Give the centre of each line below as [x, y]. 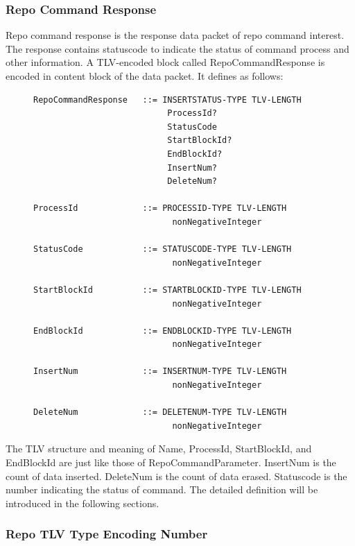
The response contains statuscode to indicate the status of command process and [177, 48]
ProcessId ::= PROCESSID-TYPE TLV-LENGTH [160, 208]
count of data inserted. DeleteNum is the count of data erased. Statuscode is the [176, 476]
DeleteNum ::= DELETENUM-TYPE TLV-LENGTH [160, 412]
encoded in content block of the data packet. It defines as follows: [145, 76]
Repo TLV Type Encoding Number [107, 534]
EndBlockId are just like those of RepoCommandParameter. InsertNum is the [171, 462]
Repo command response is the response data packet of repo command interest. [175, 35]
